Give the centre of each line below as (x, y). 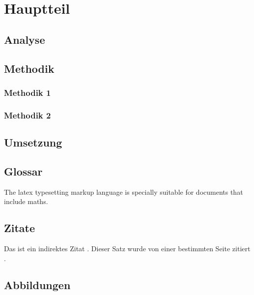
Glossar (23, 171)
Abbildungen (37, 284)
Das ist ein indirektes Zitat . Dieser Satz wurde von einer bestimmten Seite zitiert (127, 248)
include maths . (26, 201)
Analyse (25, 39)
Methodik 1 (28, 92)
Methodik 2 (28, 115)
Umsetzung (33, 142)
